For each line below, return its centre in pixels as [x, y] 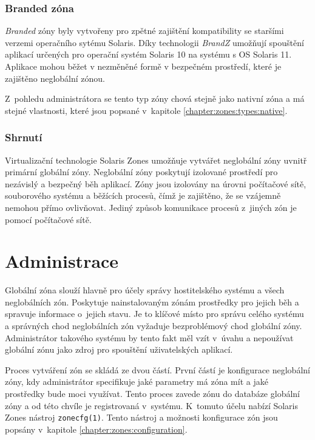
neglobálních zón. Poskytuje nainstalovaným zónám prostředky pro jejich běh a [152, 302]
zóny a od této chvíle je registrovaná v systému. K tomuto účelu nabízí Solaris [152, 405]
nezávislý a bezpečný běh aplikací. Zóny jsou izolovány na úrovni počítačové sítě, [156, 183]
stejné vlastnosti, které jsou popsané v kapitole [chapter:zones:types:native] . [146, 110]
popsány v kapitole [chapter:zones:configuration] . [96, 429]
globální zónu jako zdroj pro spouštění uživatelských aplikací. [119, 349]
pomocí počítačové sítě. [48, 219]
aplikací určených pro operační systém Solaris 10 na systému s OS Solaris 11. [148, 54]
